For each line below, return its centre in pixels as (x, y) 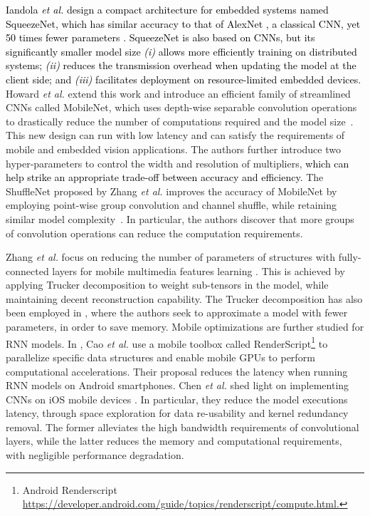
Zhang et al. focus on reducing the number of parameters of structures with (170, 257)
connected (27, 270)
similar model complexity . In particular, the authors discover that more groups (180, 218)
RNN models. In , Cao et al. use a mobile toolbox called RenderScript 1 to (167, 342)
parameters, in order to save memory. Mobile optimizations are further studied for (185, 327)
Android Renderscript (70, 489)
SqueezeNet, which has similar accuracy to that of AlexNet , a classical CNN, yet (183, 23)
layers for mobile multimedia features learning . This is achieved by (199, 270)
